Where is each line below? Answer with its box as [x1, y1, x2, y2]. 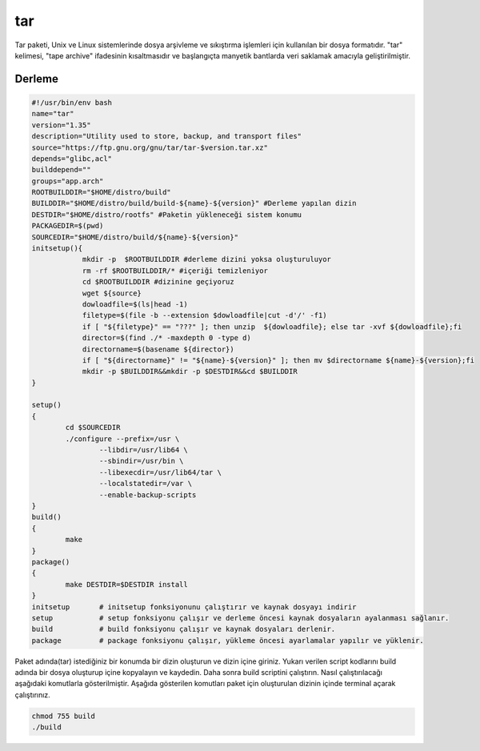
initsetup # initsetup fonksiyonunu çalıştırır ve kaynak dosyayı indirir [31, 602, 357, 612]
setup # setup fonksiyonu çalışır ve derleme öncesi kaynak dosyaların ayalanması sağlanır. [31, 613, 450, 622]
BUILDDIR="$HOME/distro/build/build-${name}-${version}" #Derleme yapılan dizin [31, 199, 357, 208]
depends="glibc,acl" [31, 154, 112, 163]
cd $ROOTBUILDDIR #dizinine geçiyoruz [82, 277, 235, 287]
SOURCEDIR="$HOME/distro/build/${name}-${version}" [31, 232, 239, 242]
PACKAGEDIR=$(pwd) [31, 221, 104, 231]
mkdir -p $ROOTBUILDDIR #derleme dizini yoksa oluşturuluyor [82, 255, 332, 264]
